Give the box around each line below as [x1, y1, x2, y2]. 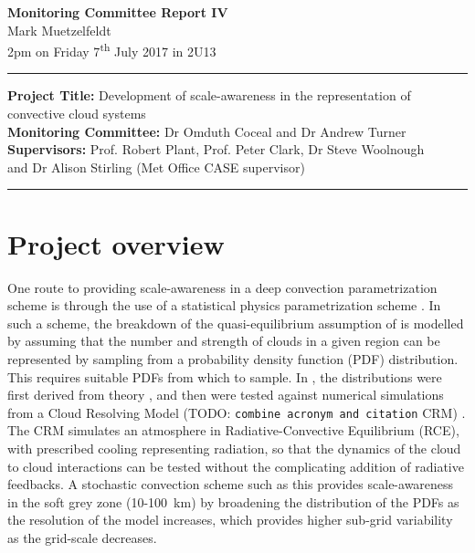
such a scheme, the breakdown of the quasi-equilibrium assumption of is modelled [7, 313, 464, 332]
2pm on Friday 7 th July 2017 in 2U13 [7, 39, 216, 60]
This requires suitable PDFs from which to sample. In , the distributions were [7, 367, 442, 386]
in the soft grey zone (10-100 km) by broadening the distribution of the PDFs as [7, 492, 459, 511]
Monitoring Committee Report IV [7, 3, 228, 21]
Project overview [7, 224, 225, 262]
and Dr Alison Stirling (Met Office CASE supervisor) [7, 157, 305, 176]
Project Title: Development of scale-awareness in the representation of [7, 86, 411, 105]
